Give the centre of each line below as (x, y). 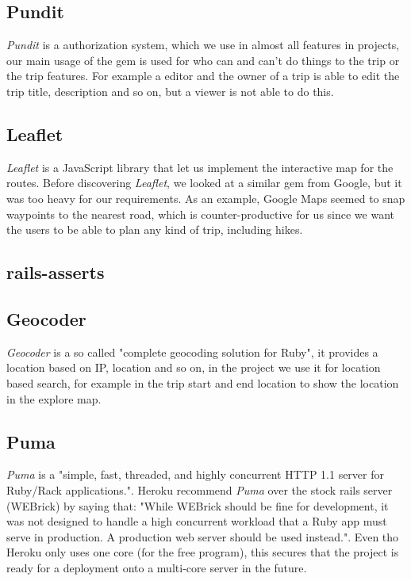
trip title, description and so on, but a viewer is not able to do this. (170, 91)
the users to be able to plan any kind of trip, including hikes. (155, 229)
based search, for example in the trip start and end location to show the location (203, 382)
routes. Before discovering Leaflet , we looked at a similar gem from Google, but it (204, 183)
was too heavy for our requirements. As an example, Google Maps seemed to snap (206, 198)
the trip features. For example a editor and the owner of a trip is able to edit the (203, 76)
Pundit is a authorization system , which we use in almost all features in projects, (203, 45)
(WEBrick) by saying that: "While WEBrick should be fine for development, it (198, 505)
